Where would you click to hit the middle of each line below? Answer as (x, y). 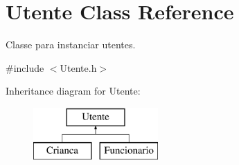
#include (25, 67)
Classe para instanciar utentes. (71, 45)
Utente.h (78, 67)
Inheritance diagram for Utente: (73, 91)
